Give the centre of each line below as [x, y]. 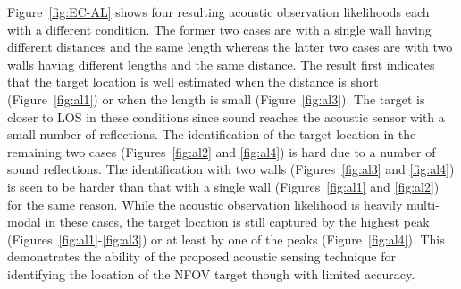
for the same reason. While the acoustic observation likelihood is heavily [205, 204]
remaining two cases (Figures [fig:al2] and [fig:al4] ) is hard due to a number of [222, 151]
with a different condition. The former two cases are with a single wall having [219, 29]
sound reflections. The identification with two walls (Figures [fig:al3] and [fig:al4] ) [231, 169]
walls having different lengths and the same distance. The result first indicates [221, 64]
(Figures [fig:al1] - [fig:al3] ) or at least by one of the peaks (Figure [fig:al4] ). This [226, 239]
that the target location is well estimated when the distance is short [193, 82]
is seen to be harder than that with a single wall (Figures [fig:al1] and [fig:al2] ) [223, 186]
